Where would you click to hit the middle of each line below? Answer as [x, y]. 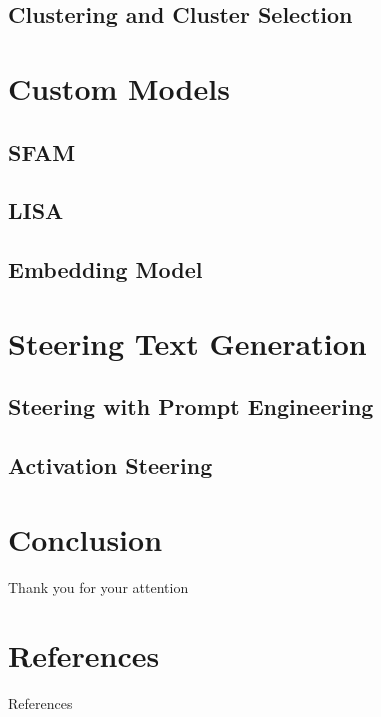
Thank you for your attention [98, 586]
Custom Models [119, 87]
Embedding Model [105, 269]
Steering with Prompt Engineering [191, 406]
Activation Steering [110, 465]
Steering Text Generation [187, 342]
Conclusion [85, 538]
